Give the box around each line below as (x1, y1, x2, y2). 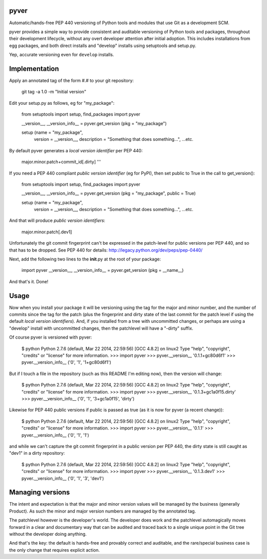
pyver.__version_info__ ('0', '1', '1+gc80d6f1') (21, 359, 111, 365)
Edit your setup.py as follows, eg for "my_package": (9, 100, 115, 106)
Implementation (9, 64, 59, 73)
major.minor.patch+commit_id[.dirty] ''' (21, 159, 101, 165)
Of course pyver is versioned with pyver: (9, 334, 92, 341)
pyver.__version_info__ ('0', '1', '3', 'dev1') (21, 475, 104, 481)
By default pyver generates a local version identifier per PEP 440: (9, 147, 143, 153)
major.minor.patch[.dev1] (21, 229, 72, 235)
